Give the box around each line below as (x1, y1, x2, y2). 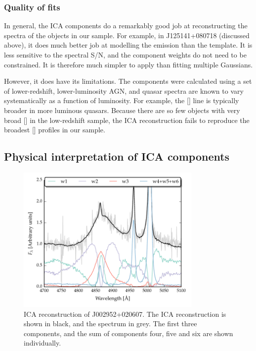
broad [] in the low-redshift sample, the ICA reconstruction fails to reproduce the (4, 115, 250, 125)
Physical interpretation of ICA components (4, 149, 230, 164)
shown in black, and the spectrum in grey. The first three (24, 318, 197, 329)
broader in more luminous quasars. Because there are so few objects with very (4, 105, 240, 115)
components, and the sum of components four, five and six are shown (24, 328, 233, 338)
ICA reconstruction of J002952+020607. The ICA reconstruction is (24, 308, 226, 319)
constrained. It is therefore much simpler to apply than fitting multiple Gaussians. (4, 59, 253, 69)
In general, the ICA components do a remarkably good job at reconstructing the (4, 20, 248, 31)
